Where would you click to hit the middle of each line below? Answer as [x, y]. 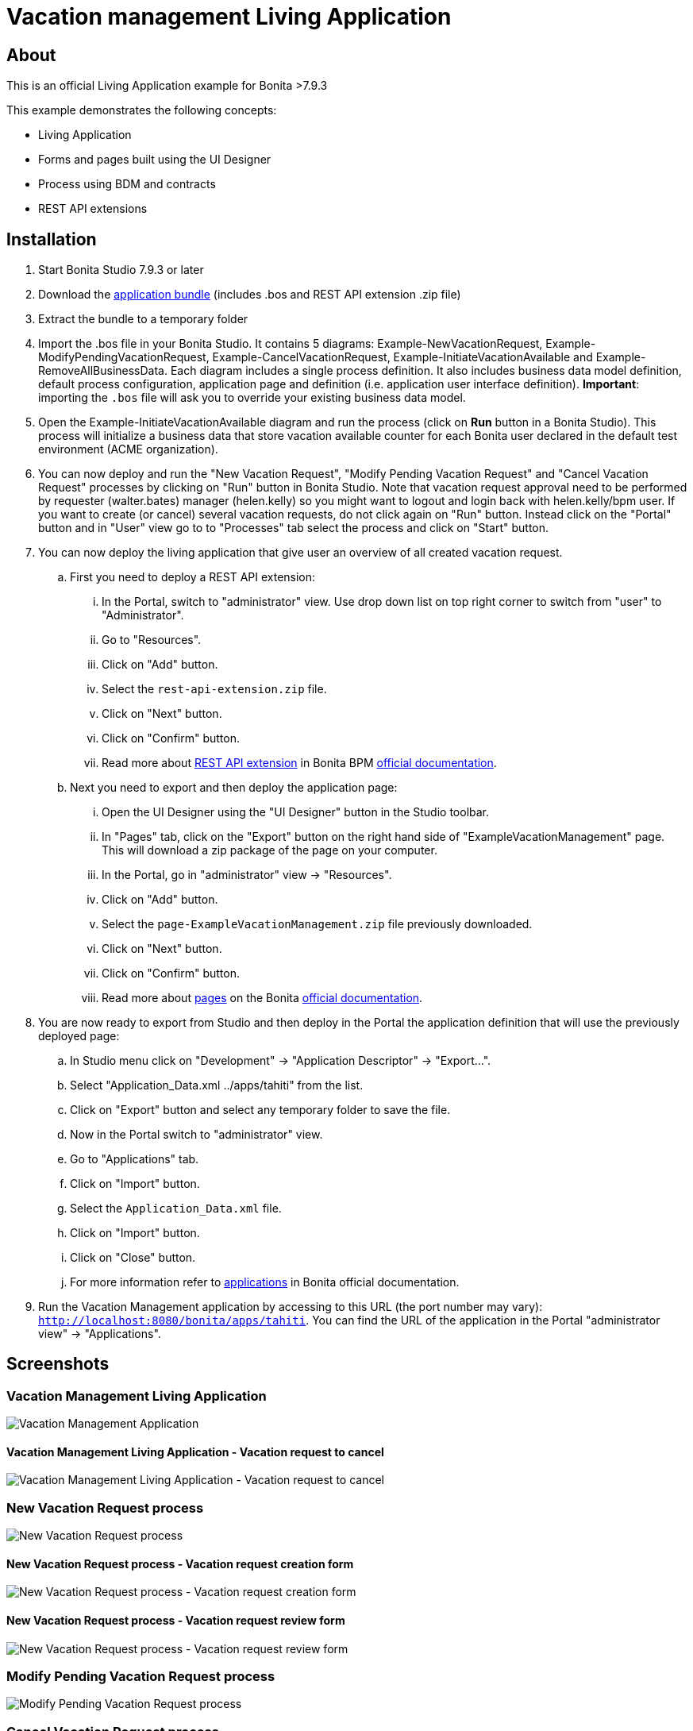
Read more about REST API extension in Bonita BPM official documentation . [299, 763]
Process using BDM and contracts [127, 184]
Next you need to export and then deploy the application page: [234, 788]
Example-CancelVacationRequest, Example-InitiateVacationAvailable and [402, 357]
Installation [52, 239]
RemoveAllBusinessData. [103, 371]
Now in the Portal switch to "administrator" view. [196, 1135]
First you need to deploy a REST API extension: [193, 577]
